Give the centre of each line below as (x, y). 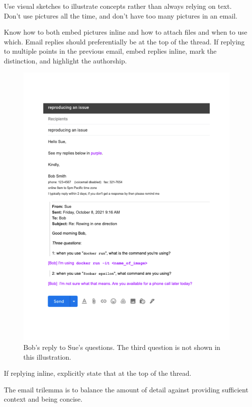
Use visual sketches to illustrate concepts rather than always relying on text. (118, 6)
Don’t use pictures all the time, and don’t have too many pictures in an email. (121, 15)
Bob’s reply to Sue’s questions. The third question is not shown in (122, 347)
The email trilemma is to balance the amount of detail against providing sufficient (126, 389)
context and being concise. (43, 399)
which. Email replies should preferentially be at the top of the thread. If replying (124, 41)
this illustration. (47, 356)
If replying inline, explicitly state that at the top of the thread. (98, 373)
